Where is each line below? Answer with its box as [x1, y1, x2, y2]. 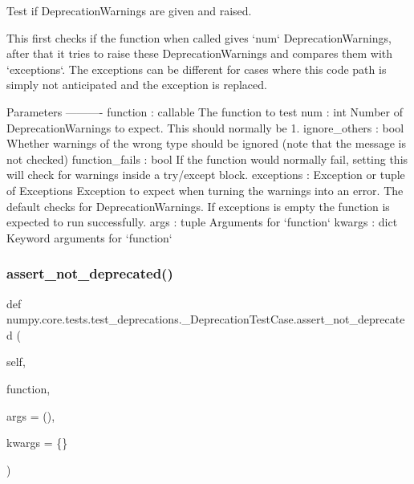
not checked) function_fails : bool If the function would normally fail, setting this [6, 150, 408, 167]
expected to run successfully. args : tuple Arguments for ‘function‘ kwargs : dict [6, 214, 398, 230]
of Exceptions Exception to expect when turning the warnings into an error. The [6, 181, 404, 198]
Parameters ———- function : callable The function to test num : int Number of [6, 103, 403, 120]
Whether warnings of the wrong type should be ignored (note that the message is [6, 135, 406, 152]
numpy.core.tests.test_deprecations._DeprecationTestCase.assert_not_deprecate [6, 311, 405, 327]
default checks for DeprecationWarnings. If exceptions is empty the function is [6, 197, 390, 214]
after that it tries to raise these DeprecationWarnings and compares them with [6, 45, 393, 62]
